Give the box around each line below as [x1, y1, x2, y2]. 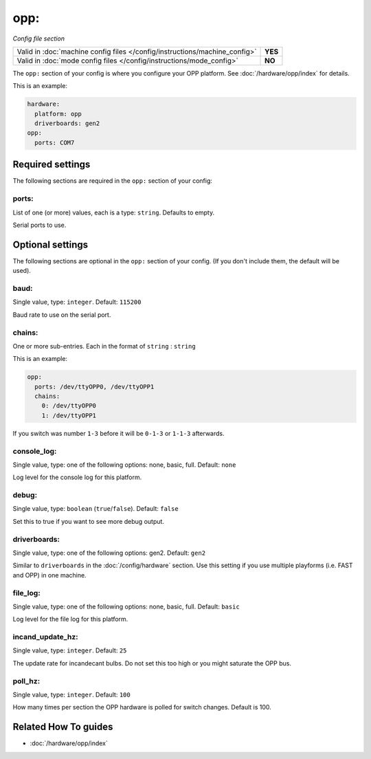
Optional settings [12, 239, 89, 250]
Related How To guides [12, 721, 113, 733]
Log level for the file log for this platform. [12, 615, 128, 624]
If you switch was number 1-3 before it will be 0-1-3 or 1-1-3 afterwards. [12, 429, 225, 437]
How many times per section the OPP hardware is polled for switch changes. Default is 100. [12, 703, 271, 712]
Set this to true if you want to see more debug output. [12, 517, 165, 525]
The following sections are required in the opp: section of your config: [12, 177, 212, 185]
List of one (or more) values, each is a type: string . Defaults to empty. [12, 208, 215, 217]
